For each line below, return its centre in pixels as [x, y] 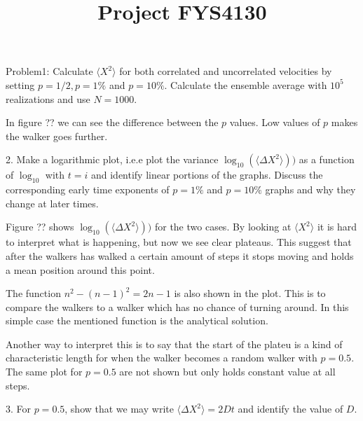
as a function [327, 159]
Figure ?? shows [40, 227]
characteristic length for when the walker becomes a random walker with [162, 358]
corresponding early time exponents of [88, 189]
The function [33, 293]
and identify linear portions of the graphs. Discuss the [207, 175]
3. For [19, 409]
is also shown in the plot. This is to [250, 293]
